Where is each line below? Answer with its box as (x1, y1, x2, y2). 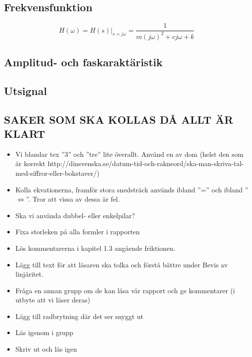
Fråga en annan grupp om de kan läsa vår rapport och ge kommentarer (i (15, 285, 235, 295)
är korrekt (15, 158, 45, 169)
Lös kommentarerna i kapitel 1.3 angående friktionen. (15, 243, 175, 253)
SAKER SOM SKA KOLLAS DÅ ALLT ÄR (4, 112, 233, 127)
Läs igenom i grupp (15, 327, 74, 338)
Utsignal (4, 83, 47, 98)
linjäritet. (15, 269, 44, 279)
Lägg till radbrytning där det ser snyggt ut (15, 311, 144, 321)
